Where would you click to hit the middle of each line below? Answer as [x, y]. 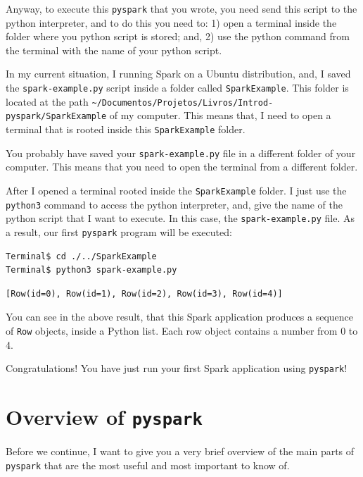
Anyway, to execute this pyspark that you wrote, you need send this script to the [181, 8]
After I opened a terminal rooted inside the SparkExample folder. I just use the [176, 190]
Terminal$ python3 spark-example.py [91, 270]
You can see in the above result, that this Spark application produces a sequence [180, 317]
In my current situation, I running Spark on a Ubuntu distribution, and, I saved [178, 74]
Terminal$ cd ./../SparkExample [81, 256]
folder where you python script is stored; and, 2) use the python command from [178, 36]
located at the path [47, 101]
